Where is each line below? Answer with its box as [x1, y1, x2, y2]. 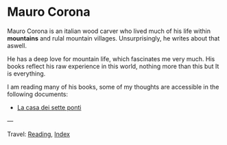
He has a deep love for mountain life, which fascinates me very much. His [7, 54, 215, 63]
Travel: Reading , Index [7, 130, 71, 138]
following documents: [7, 90, 69, 98]
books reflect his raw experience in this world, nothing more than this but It [7, 62, 219, 70]
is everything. [7, 69, 46, 78]
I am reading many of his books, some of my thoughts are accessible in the [7, 82, 219, 91]
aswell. [7, 41, 27, 49]
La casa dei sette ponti [16, 103, 82, 111]
